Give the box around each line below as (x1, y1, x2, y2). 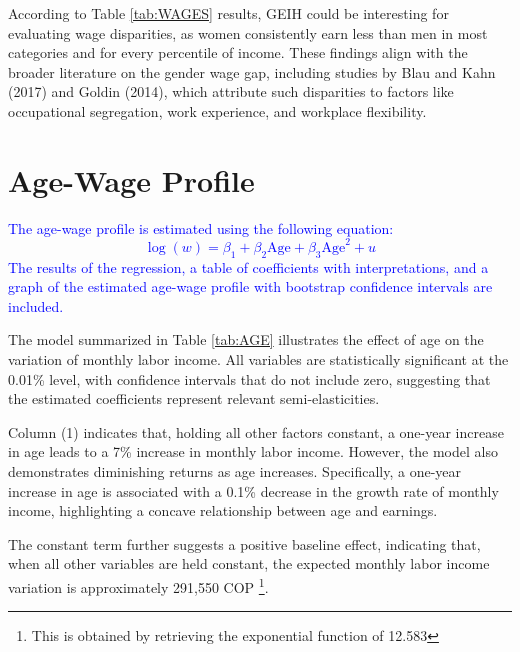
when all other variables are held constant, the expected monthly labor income (8, 553, 490, 574)
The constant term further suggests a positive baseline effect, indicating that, (8, 533, 481, 554)
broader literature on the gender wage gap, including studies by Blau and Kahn (8, 61, 496, 82)
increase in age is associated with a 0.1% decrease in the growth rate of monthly (8, 480, 499, 501)
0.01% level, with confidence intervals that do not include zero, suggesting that (8, 368, 491, 389)
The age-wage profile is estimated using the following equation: (8, 217, 394, 238)
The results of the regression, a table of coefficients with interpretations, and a (8, 256, 489, 277)
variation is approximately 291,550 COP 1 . (8, 573, 269, 597)
